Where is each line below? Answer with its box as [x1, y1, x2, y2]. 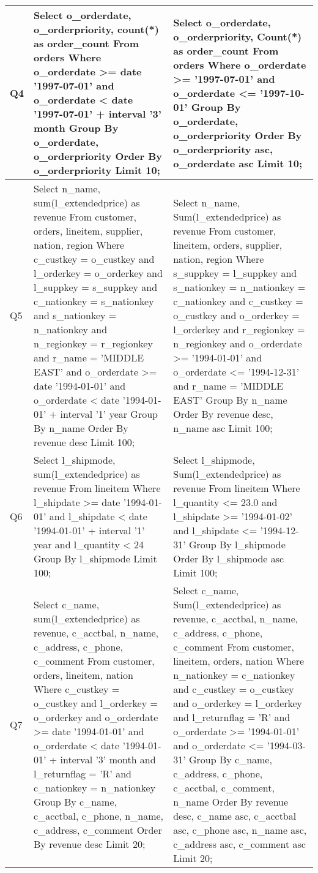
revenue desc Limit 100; [34, 435, 135, 449]
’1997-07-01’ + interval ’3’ [34, 107, 161, 121]
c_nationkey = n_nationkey [34, 780, 156, 795]
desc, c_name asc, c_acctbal [173, 809, 297, 823]
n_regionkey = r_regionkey [34, 336, 153, 350]
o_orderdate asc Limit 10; [173, 156, 303, 170]
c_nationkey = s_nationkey [34, 294, 154, 308]
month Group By [34, 121, 119, 135]
